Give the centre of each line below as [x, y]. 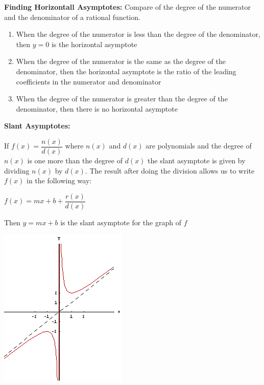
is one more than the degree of [75, 160]
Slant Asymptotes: [37, 126]
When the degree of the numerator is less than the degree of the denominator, [138, 34]
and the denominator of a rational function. [72, 17]
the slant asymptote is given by [197, 160]
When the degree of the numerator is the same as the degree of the [121, 61]
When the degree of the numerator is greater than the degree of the [122, 99]
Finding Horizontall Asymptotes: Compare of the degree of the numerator [128, 7]
